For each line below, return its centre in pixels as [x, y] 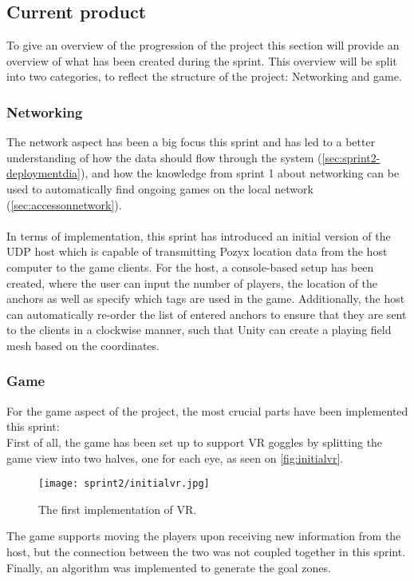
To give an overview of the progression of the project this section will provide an [203, 45]
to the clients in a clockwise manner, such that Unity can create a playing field [199, 330]
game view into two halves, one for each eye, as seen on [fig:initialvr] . [175, 458]
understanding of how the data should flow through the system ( [164, 157]
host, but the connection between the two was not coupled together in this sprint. [206, 551]
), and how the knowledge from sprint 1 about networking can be [240, 173]
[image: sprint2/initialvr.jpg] [124, 484]
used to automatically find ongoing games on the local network [160, 188]
